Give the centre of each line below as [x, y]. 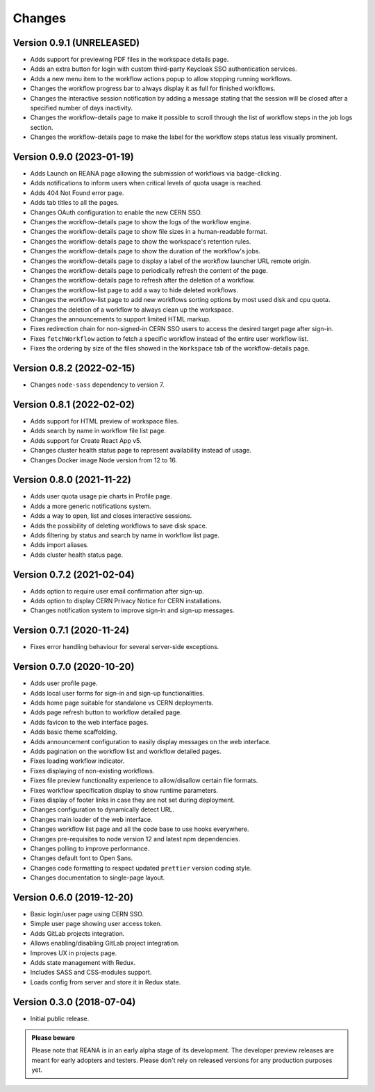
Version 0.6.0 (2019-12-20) [73, 897]
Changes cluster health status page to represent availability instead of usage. [141, 451]
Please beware [53, 1038]
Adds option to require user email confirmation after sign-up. [117, 591]
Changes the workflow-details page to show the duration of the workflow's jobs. [145, 251]
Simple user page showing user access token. [96, 924]
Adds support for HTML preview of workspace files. [105, 421]
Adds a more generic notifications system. [91, 506]
